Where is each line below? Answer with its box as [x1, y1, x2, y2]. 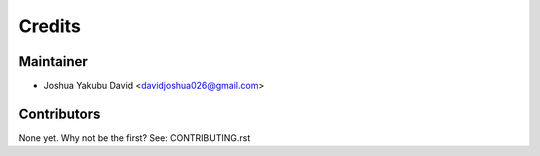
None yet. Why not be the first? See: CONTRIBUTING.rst [18, 131, 251, 144]
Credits [18, 15, 82, 37]
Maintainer [18, 53, 89, 70]
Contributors [18, 105, 101, 122]
